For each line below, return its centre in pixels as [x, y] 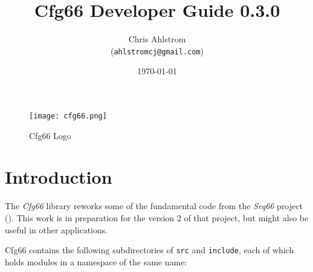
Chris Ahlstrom [157, 39]
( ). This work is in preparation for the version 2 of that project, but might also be [157, 217]
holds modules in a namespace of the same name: [96, 261]
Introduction [59, 177]
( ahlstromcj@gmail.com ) [157, 50]
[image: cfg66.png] [68, 116]
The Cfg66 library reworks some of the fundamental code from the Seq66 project [154, 206]
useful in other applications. [56, 229]
